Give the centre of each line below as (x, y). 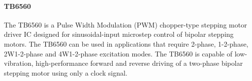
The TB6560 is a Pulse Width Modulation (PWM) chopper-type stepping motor (126, 24)
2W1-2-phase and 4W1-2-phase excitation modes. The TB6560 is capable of (118, 53)
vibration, (19, 63)
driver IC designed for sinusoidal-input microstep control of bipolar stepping (119, 34)
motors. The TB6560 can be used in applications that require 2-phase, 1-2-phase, (126, 43)
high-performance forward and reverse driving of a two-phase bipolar (139, 63)
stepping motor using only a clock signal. (66, 72)
